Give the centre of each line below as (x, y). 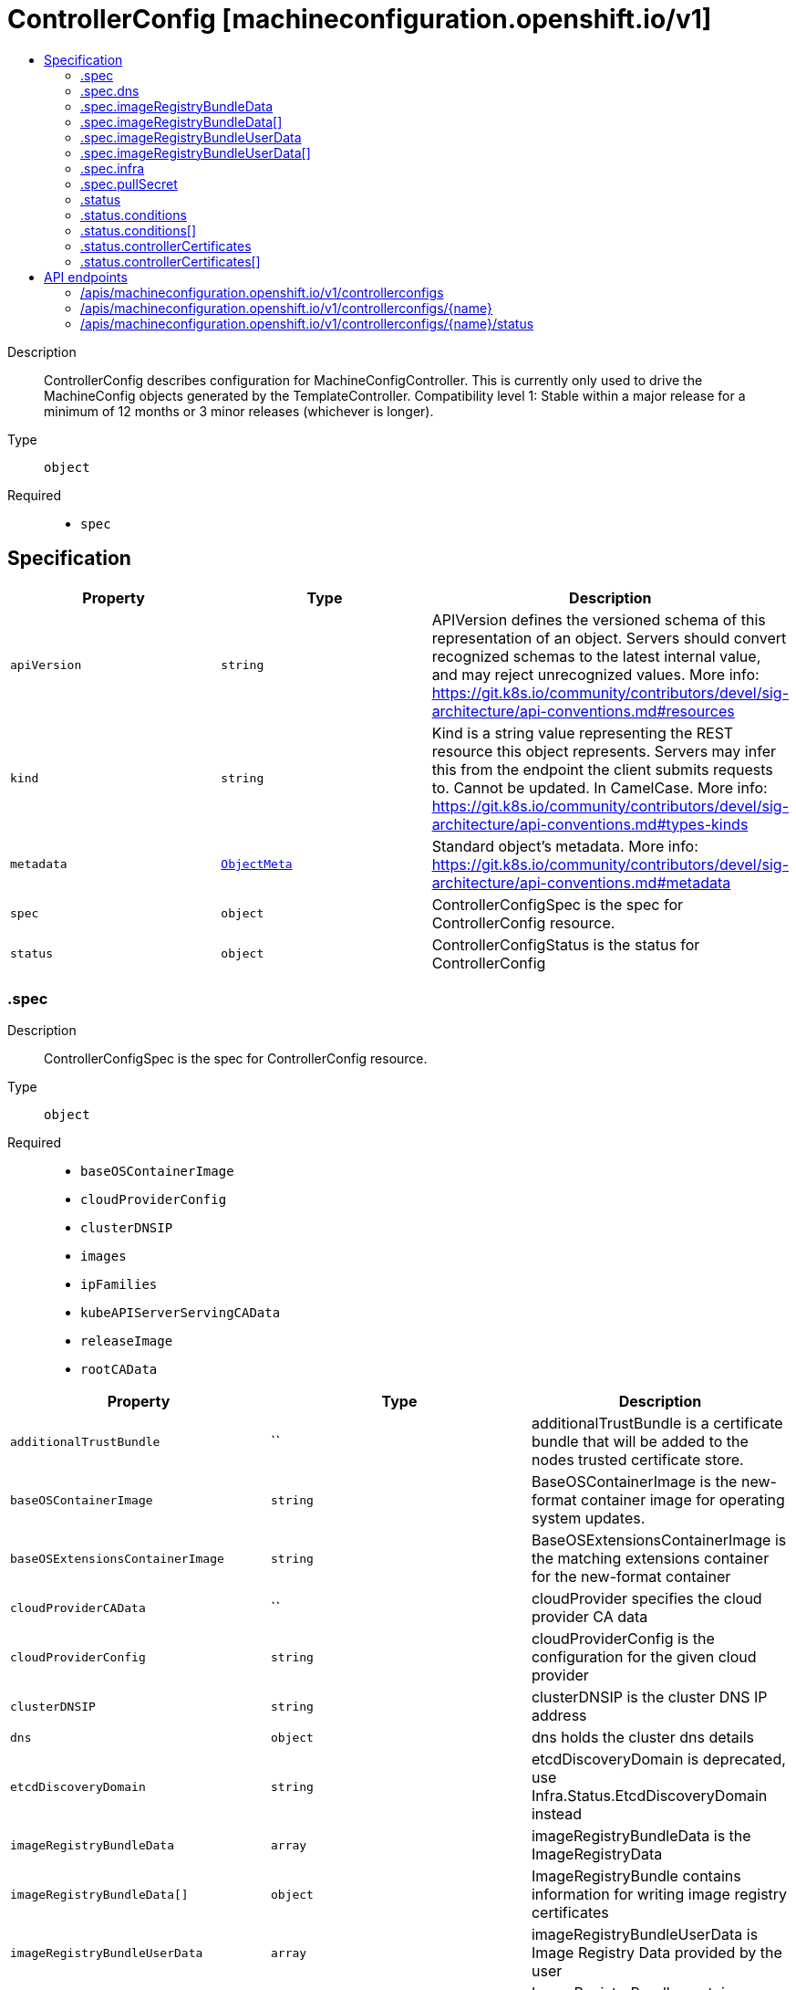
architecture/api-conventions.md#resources (583, 711)
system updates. (588, 1519)
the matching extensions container (650, 1559)
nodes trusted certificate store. (637, 1460)
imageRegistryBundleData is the (641, 1836)
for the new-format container (631, 1577)
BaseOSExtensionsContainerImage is (659, 1540)
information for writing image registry (659, 1895)
